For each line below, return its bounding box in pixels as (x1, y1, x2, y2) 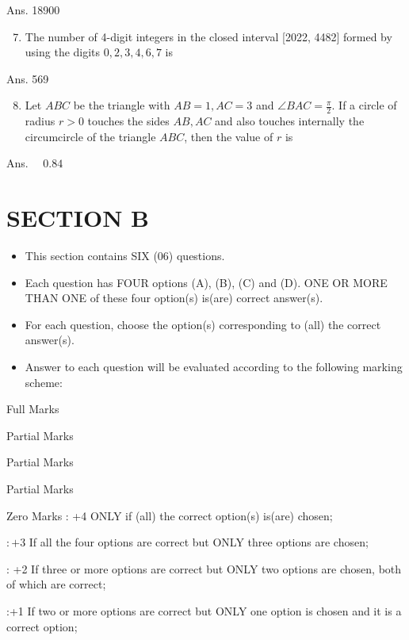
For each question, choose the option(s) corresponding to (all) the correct (25, 316, 381, 332)
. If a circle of (331, 97, 397, 113)
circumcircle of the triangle (25, 128, 156, 144)
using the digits (25, 44, 101, 60)
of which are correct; (6, 576, 106, 592)
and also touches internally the (215, 113, 365, 129)
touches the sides (87, 113, 170, 129)
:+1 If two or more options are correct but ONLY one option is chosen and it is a (6, 603, 402, 619)
